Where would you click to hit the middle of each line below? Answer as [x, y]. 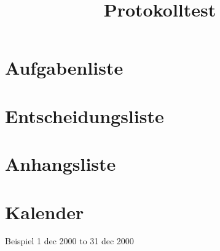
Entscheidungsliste [84, 115]
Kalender [45, 212]
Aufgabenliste [64, 68]
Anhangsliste [61, 164]
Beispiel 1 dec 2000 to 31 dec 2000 [69, 241]
